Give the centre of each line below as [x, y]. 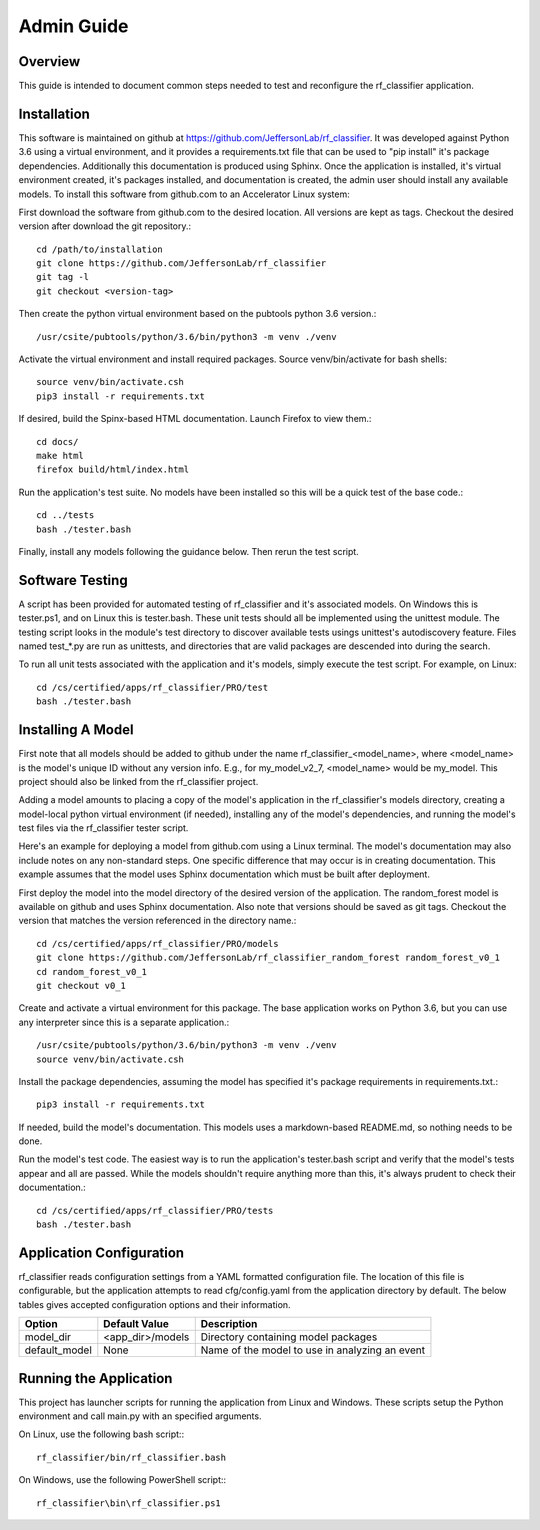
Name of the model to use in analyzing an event [313, 1350]
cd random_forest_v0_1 [92, 971]
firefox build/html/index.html [113, 469]
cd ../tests [65, 515]
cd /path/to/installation [100, 249]
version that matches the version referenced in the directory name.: [157, 921]
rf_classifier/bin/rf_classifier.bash [131, 1457]
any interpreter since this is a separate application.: [124, 1022]
